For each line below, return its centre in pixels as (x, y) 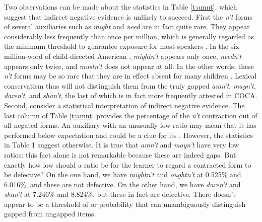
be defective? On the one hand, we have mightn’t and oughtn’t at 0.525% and (123, 174)
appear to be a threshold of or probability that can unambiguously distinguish (125, 204)
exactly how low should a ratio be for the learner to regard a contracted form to (128, 164)
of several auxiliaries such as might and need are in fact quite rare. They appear (127, 26)
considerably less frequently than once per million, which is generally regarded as (129, 36)
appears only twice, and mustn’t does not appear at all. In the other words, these (129, 66)
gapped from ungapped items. (50, 214)
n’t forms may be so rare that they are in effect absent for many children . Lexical (130, 76)
